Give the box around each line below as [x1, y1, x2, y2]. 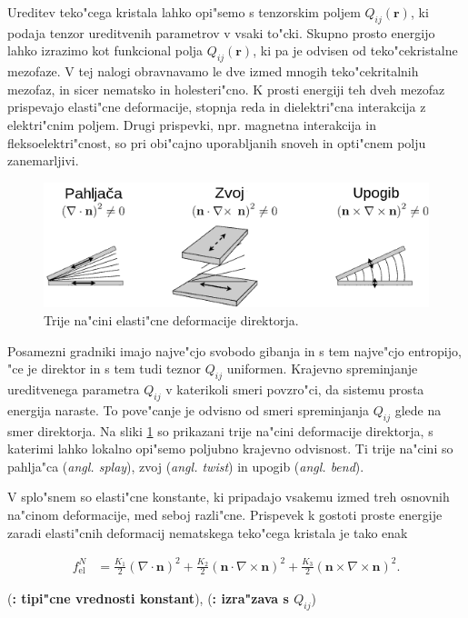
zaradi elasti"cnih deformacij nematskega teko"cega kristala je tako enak [7, 523, 408, 542]
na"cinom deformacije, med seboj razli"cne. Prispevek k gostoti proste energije [7, 504, 443, 523]
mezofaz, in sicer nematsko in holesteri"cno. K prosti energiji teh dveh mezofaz [7, 79, 445, 98]
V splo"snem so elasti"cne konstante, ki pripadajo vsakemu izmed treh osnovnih [7, 487, 450, 506]
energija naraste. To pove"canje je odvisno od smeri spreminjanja [7, 400, 370, 419]
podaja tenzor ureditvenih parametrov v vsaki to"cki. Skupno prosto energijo [7, 23, 435, 42]
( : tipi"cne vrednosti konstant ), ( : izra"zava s [7, 589, 289, 608]
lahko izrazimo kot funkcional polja [7, 41, 204, 60]
